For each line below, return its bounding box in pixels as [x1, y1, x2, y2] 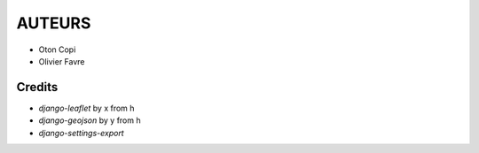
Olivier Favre [38, 56, 85, 66]
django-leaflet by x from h [38, 103, 135, 113]
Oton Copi [38, 44, 76, 55]
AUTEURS [16, 13, 91, 33]
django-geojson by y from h [38, 115, 141, 126]
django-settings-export [38, 127, 124, 138]
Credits [16, 80, 59, 95]
